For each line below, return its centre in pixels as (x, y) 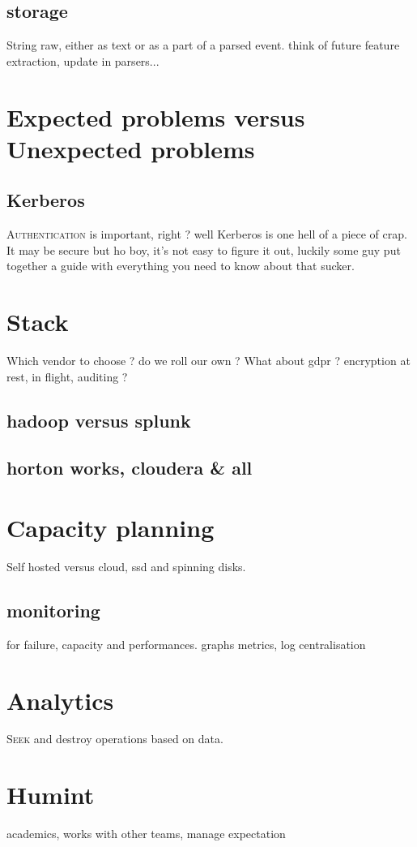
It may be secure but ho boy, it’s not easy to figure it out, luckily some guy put (204, 249)
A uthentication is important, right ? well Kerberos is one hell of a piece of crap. (207, 234)
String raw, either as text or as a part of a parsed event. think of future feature (203, 45)
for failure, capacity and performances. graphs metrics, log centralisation (186, 644)
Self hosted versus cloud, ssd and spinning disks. (126, 566)
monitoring (53, 610)
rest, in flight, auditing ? (67, 376)
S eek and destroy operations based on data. (115, 739)
